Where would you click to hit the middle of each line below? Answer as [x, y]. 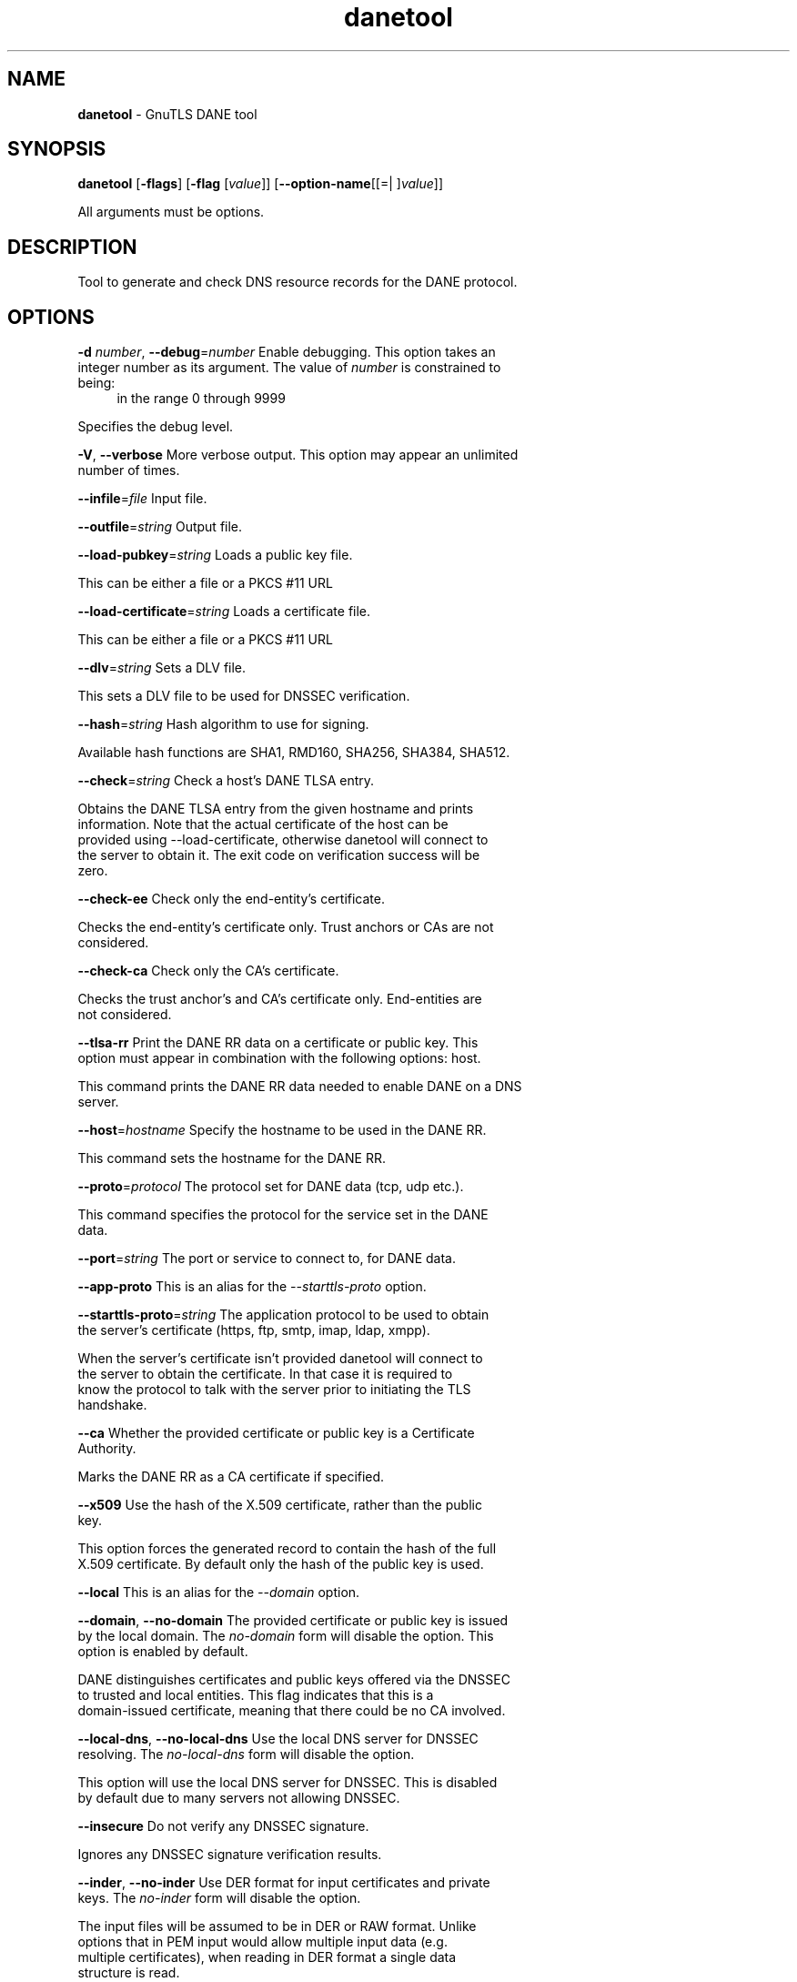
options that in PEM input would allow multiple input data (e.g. [262, 1942]
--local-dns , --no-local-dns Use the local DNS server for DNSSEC [278, 1739]
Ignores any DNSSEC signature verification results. [230, 1855]
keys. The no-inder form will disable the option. [219, 1898]
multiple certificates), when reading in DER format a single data [267, 1957]
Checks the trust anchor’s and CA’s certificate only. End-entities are [280, 999]
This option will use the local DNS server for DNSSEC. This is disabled [288, 1783]
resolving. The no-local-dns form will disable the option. [246, 1754]
